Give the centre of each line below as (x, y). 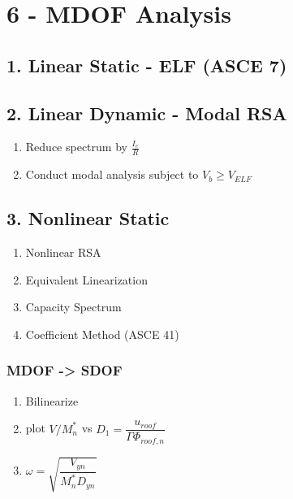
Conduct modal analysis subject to (112, 174)
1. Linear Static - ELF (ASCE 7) (147, 65)
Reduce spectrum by (76, 147)
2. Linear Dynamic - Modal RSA (147, 113)
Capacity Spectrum (73, 307)
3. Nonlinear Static (88, 218)
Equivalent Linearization (86, 279)
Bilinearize (52, 400)
